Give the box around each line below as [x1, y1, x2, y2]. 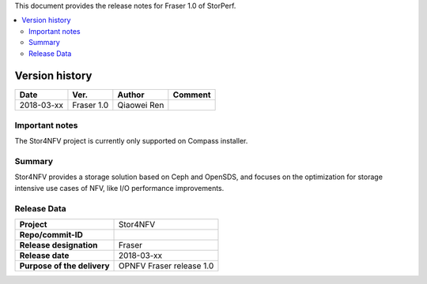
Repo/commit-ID [19, 229, 83, 240]
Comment [172, 89, 211, 100]
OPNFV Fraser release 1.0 [119, 260, 214, 271]
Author [117, 89, 145, 100]
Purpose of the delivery [19, 260, 110, 271]
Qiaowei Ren [117, 99, 164, 110]
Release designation [19, 239, 98, 250]
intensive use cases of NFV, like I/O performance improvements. [14, 183, 225, 192]
